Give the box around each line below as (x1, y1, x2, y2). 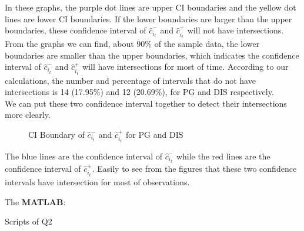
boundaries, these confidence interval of (5, 24, 146, 36)
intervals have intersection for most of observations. (5, 176, 190, 188)
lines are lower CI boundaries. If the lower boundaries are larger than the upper (5, 12, 292, 25)
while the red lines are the (176, 150, 270, 162)
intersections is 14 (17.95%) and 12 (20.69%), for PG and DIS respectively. (5, 86, 274, 98)
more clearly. (5, 108, 51, 121)
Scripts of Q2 (5, 215, 52, 227)
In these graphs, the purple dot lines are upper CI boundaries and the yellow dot (5, 1, 296, 13)
